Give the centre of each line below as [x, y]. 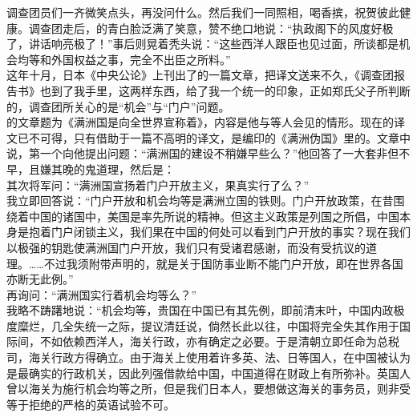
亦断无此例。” [40, 279]
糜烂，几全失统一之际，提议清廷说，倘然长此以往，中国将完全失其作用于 [208, 325]
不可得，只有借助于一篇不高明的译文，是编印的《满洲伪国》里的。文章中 [219, 137]
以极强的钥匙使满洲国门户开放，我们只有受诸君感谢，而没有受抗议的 [186, 247]
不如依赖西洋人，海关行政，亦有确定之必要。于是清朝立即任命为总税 [219, 341]
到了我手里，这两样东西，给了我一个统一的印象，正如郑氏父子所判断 [231, 90]
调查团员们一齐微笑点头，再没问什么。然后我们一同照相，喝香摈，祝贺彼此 [203, 12]
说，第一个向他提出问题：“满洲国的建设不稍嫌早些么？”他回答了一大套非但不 [208, 153]
